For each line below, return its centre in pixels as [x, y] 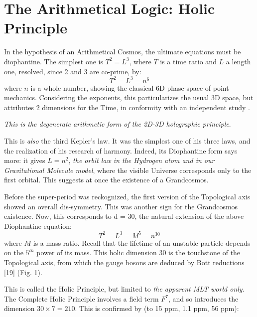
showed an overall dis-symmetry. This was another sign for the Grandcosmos [121, 206]
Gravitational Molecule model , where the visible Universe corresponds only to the [128, 170]
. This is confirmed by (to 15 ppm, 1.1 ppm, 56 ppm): [157, 308]
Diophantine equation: [38, 226]
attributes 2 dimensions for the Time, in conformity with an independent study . [127, 107]
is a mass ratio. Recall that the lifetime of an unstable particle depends [142, 242]
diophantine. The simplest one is [54, 61]
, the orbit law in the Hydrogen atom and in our [141, 160]
